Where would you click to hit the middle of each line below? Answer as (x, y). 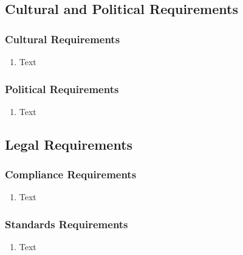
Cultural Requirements (63, 39)
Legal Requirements (69, 144)
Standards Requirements (67, 224)
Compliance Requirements (71, 174)
